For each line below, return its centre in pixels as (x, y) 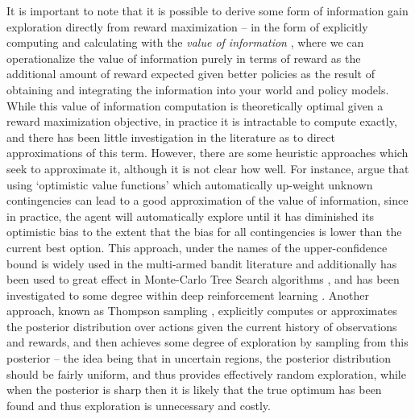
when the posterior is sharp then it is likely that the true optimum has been (194, 390)
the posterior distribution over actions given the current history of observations (202, 326)
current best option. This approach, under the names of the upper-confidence (197, 247)
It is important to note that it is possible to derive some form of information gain (207, 10)
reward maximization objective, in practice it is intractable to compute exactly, (202, 121)
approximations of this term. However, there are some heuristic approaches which (207, 153)
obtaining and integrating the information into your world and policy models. (198, 89)
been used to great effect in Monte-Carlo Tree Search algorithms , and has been (203, 279)
